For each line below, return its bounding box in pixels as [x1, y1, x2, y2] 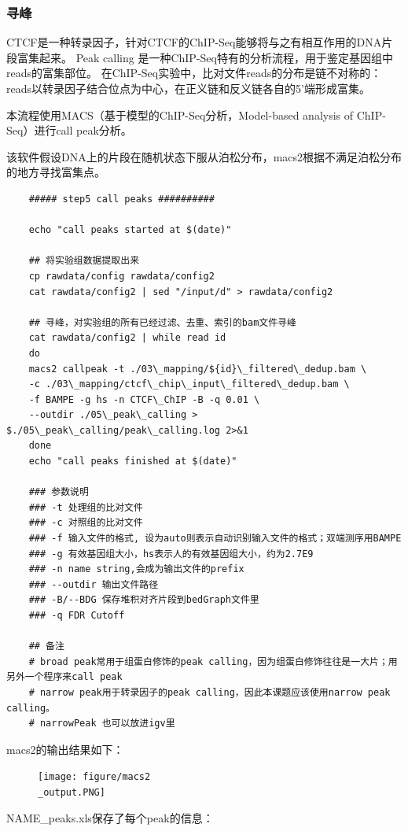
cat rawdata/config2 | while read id [28, 332, 226, 344]
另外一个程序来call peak [6, 671, 123, 683]
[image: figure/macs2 [38, 771, 151, 783]
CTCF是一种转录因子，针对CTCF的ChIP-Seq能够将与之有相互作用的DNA [6, 34, 382, 50]
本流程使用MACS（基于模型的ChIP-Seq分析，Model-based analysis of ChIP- [6, 106, 386, 123]
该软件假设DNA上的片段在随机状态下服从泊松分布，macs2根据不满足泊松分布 [6, 148, 402, 164]
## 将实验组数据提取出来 [28, 255, 140, 267]
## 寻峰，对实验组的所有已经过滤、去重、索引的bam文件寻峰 [28, 316, 296, 328]
